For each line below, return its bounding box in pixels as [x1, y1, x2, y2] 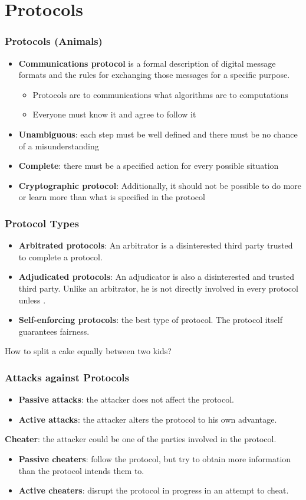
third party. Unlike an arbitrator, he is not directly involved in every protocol [18, 282, 298, 294]
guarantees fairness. [18, 325, 90, 337]
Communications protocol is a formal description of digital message [18, 57, 276, 69]
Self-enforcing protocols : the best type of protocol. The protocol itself [18, 313, 282, 326]
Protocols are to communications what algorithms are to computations [32, 88, 288, 100]
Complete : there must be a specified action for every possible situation [18, 159, 279, 172]
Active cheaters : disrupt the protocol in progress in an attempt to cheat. [18, 484, 289, 496]
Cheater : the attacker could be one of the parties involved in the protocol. [5, 433, 277, 445]
